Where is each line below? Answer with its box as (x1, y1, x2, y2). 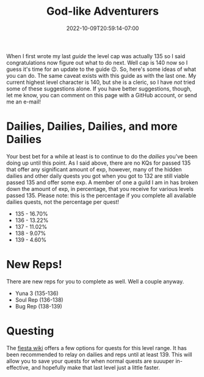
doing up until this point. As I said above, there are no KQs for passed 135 (6, 159, 191, 166)
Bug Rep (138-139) (15, 302, 62, 310)
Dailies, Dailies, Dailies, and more (6, 119, 178, 133)
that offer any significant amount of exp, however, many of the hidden (6, 165, 182, 173)
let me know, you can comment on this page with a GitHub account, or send (6, 91, 197, 99)
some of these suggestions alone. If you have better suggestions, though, (6, 84, 192, 92)
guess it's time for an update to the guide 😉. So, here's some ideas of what (6, 65, 197, 73)
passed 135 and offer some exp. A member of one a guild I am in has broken (6, 179, 199, 186)
